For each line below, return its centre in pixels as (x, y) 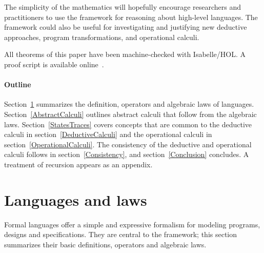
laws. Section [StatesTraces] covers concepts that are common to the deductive (128, 124)
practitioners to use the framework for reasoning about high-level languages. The (131, 17)
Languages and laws (76, 199)
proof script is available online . (54, 64)
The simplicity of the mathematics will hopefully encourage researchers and (123, 7)
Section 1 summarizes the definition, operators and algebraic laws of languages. (129, 104)
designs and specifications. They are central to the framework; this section (121, 234)
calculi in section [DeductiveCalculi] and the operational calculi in (108, 134)
